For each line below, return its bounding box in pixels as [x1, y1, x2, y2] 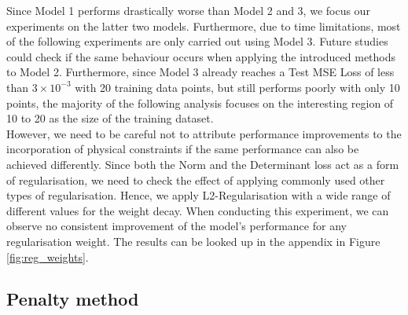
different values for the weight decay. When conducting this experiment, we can [6, 202, 389, 218]
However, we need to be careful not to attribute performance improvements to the [6, 125, 402, 141]
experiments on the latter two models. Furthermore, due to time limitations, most [6, 17, 401, 34]
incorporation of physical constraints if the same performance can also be [6, 141, 359, 157]
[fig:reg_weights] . [6, 248, 89, 265]
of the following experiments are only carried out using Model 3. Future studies [6, 33, 388, 49]
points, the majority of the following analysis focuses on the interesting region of [6, 94, 394, 111]
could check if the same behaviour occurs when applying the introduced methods [6, 48, 396, 64]
